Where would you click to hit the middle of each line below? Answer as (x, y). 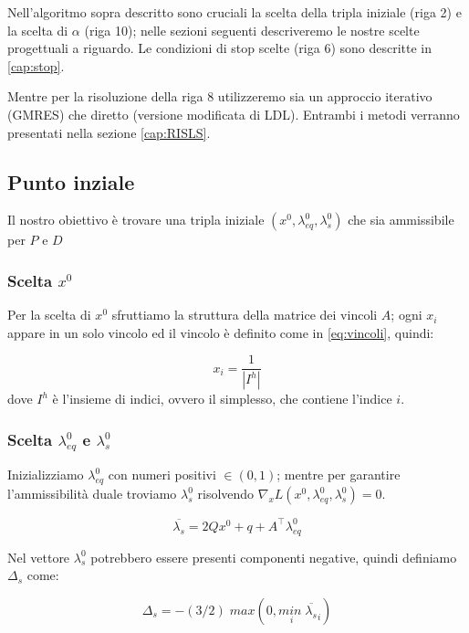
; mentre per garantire (339, 475)
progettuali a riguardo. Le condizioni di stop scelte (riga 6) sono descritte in (220, 48)
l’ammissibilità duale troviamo (92, 494)
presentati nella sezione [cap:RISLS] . (109, 132)
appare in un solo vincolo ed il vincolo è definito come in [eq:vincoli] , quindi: (221, 332)
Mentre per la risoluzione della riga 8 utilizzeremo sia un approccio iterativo (220, 96)
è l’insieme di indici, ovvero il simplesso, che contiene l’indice (222, 399)
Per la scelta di (49, 315)
